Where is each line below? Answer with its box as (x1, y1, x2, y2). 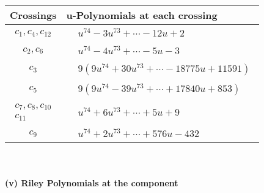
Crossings (10, 8, 57, 22)
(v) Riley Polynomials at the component (5, 176, 178, 189)
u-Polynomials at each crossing (66, 8, 218, 22)
